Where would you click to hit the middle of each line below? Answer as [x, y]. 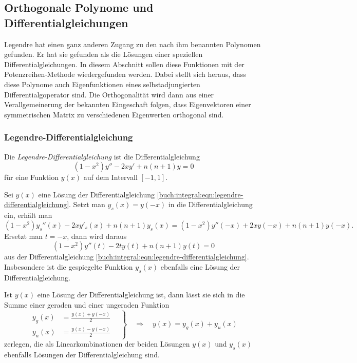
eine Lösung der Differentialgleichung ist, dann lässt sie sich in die [141, 295]
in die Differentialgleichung [210, 204]
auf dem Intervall [110, 177]
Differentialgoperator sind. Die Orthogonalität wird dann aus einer [109, 94]
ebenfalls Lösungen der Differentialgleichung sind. [82, 355]
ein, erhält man [28, 215]
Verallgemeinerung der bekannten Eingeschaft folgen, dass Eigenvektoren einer [128, 104]
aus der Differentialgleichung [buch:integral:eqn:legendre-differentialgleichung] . [127, 257]
